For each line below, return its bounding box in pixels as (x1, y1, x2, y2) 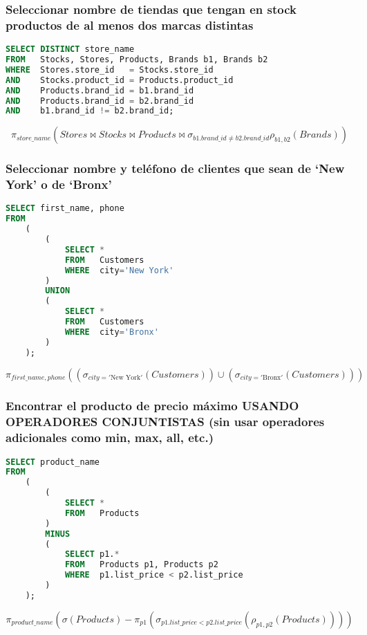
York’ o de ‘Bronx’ (6, 176, 112, 193)
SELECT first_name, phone (6, 203, 124, 214)
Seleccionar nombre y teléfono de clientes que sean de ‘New (6, 160, 345, 177)
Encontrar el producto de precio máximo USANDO (6, 397, 299, 414)
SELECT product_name (6, 457, 100, 467)
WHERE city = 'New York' (64, 265, 174, 275)
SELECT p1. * (64, 549, 120, 560)
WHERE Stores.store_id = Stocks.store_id (6, 64, 214, 75)
